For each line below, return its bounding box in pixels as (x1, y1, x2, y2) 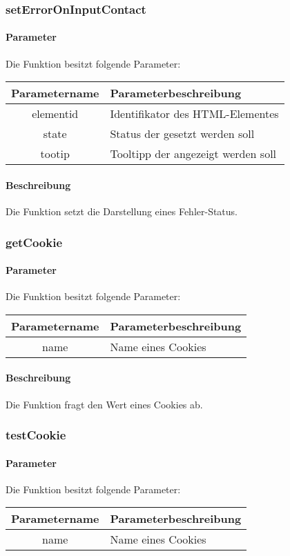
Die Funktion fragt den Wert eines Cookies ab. (6, 397, 203, 411)
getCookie (6, 233, 63, 250)
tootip (40, 146, 70, 162)
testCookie (6, 426, 66, 444)
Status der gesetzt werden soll (110, 126, 255, 142)
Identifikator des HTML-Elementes (110, 106, 279, 122)
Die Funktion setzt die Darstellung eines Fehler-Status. (6, 204, 238, 219)
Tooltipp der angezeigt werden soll (110, 146, 277, 162)
